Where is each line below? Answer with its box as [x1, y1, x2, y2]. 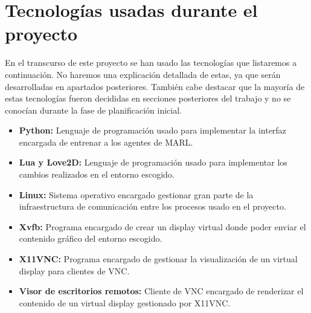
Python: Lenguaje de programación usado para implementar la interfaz [19, 124, 286, 137]
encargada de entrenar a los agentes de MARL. [19, 135, 193, 148]
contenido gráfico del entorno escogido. [19, 232, 162, 245]
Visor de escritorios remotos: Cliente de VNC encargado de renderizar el [19, 285, 304, 297]
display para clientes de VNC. [19, 264, 130, 277]
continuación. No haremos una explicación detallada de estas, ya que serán [5, 68, 281, 80]
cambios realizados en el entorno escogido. [19, 168, 175, 181]
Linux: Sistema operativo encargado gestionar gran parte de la [19, 188, 254, 201]
